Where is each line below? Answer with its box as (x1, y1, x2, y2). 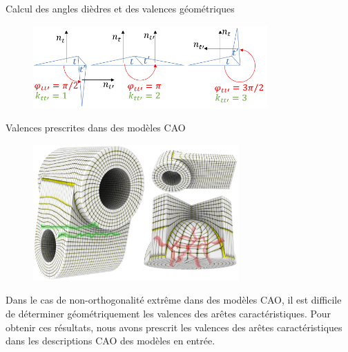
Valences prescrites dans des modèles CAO (6, 120, 186, 135)
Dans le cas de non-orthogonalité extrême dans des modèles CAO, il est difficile (6, 293, 342, 307)
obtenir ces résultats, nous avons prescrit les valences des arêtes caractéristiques (6, 319, 342, 334)
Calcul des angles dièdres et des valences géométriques (6, 1, 235, 15)
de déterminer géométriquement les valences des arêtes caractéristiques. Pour (6, 306, 331, 320)
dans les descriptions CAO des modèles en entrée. (6, 333, 215, 348)
